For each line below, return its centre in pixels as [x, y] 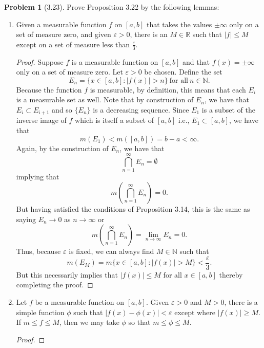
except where [195, 312]
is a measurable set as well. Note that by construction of [105, 99]
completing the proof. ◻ [55, 285]
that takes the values [179, 24]
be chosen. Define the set [183, 72]
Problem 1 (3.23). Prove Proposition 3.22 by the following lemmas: [112, 7]
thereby [231, 274]
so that [139, 322]
